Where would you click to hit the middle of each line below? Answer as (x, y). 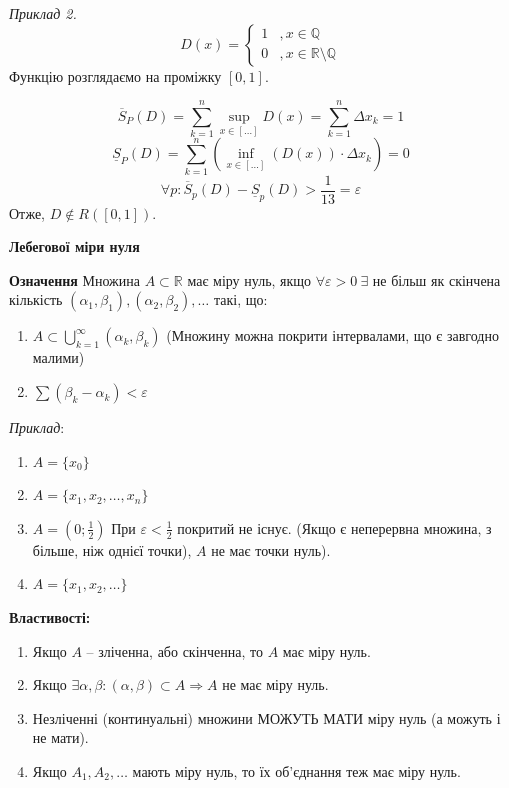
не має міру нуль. (275, 684)
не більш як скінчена (436, 279)
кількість (36, 299)
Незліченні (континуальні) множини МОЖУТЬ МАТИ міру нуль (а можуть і (266, 717)
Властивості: (50, 617)
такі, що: (240, 299)
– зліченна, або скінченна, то (174, 650)
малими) (58, 357)
